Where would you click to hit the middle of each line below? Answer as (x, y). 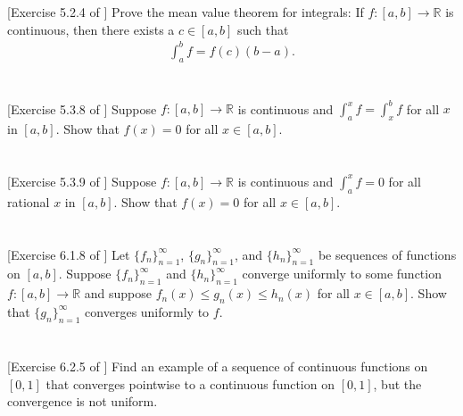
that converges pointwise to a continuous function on (190, 383)
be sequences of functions (387, 254)
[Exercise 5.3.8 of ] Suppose (82, 108)
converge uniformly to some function (342, 274)
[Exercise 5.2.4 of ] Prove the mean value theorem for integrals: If (186, 12)
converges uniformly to (147, 311)
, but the (397, 383)
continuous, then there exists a (91, 29)
